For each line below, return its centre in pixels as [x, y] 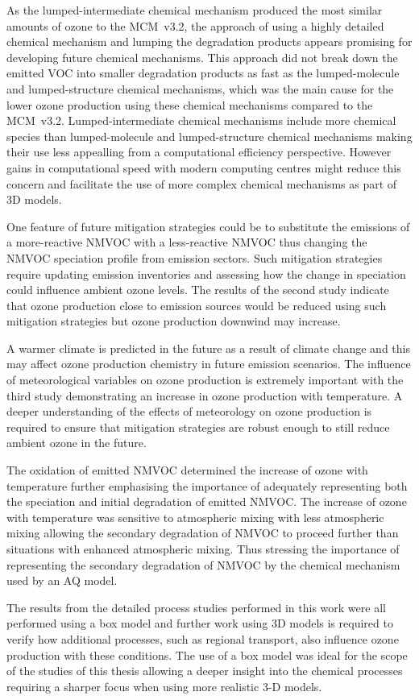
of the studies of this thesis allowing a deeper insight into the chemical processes [205, 671]
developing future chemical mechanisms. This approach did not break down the [202, 57]
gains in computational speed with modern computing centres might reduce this [204, 167]
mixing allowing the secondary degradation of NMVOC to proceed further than [203, 533]
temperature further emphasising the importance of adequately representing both [207, 485]
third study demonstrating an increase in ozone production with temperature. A [205, 395]
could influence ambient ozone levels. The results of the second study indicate [198, 290]
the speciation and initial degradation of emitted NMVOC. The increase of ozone [207, 501]
